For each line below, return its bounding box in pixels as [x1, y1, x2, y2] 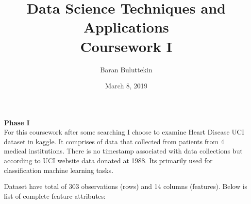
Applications [83, 17, 169, 37]
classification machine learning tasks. [4, 165, 114, 175]
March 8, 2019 [105, 81, 148, 91]
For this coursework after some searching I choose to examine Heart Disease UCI [4, 127, 244, 137]
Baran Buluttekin [100, 64, 152, 74]
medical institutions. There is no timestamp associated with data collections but [4, 146, 243, 156]
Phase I [4, 117, 30, 127]
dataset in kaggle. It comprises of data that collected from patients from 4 [4, 136, 224, 146]
